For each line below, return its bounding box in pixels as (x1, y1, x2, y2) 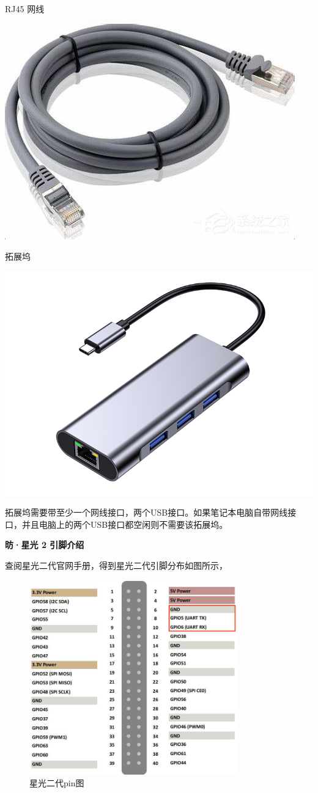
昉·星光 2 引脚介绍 (5, 538, 84, 551)
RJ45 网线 (5, 2, 45, 15)
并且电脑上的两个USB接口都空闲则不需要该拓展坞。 (21, 517, 228, 530)
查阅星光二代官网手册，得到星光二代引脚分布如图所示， (5, 559, 227, 572)
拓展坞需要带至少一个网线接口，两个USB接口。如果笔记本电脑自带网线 (5, 506, 288, 519)
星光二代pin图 (29, 777, 84, 789)
